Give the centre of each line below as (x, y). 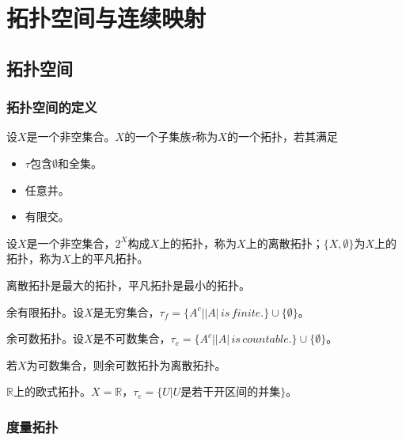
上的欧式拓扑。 (52, 391)
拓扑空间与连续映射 (106, 18)
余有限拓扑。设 (45, 311)
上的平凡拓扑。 (110, 258)
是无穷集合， (126, 311)
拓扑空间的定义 (52, 107)
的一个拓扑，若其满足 (282, 137)
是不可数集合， (132, 338)
